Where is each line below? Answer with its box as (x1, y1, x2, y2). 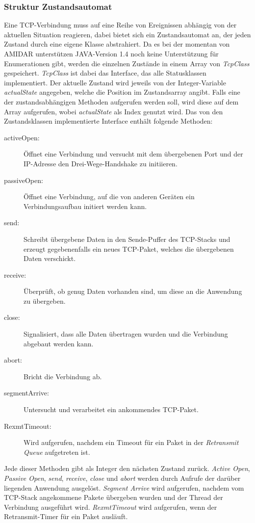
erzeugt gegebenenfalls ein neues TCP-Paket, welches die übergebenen (24, 243, 234, 254)
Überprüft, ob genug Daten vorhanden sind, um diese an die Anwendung (24, 286, 242, 296)
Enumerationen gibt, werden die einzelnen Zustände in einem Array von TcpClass (4, 58, 250, 68)
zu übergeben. (24, 295, 66, 306)
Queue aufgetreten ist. (24, 446, 90, 457)
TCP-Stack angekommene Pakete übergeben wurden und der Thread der (4, 492, 223, 502)
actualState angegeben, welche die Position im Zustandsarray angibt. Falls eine (4, 87, 240, 97)
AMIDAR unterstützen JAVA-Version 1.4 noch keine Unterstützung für (4, 49, 219, 58)
